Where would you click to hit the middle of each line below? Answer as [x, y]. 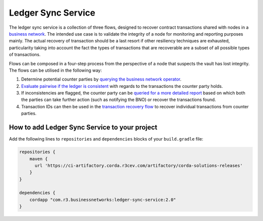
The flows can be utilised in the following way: [56, 70]
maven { [39, 159]
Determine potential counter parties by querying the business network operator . [101, 79]
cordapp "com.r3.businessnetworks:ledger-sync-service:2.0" [103, 200]
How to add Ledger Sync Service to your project [83, 128]
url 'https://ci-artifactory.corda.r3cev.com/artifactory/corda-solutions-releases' [139, 165]
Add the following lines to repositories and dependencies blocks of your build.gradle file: [106, 139]
